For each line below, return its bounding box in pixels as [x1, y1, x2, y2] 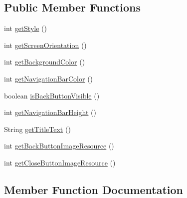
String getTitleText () [4, 123, 71, 134]
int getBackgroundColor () [4, 56, 85, 67]
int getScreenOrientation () [4, 39, 87, 50]
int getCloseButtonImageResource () [4, 157, 116, 167]
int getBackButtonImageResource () [4, 140, 114, 151]
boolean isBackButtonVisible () [4, 90, 100, 100]
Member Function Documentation [4, 181, 184, 197]
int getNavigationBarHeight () [4, 107, 96, 117]
